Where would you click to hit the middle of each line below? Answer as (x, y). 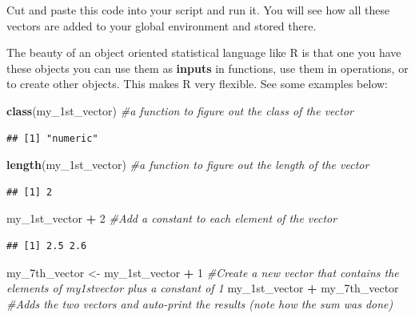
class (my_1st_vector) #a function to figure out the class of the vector (180, 110)
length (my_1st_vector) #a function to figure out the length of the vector (188, 165)
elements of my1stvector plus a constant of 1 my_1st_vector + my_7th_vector (203, 288)
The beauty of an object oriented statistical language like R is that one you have (204, 52)
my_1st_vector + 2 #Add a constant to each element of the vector (172, 218)
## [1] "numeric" (52, 138)
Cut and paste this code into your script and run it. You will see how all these (198, 10)
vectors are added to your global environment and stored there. (162, 25)
